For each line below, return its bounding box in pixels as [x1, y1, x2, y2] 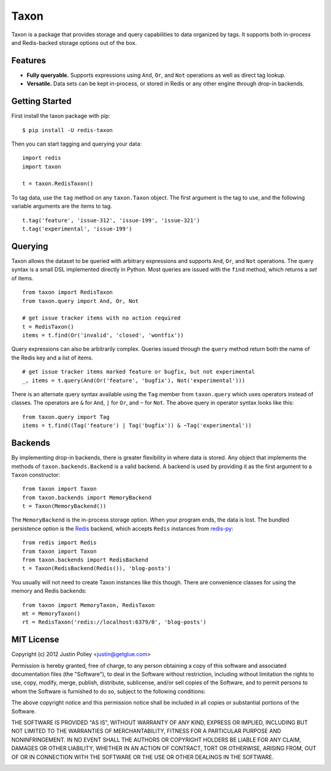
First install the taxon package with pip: [11, 112, 110, 120]
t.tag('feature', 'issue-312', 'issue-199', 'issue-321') [22, 217, 200, 224]
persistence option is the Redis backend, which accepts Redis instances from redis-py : [11, 525, 234, 532]
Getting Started [11, 96, 72, 107]
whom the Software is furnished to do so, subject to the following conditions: [11, 687, 206, 695]
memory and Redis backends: [11, 587, 87, 595]
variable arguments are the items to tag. [11, 203, 113, 210]
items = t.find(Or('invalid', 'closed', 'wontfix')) [22, 332, 184, 339]
